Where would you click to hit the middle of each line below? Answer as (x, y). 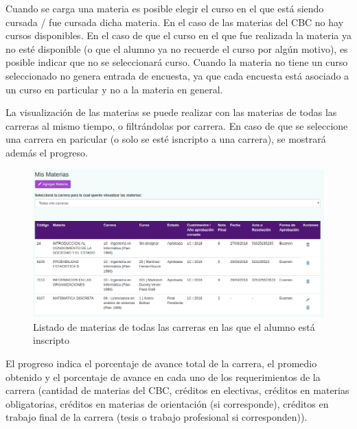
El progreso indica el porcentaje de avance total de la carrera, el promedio (161, 363)
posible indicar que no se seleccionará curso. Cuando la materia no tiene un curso (177, 62)
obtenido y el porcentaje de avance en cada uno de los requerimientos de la (163, 376)
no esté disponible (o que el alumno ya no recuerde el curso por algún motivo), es (177, 48)
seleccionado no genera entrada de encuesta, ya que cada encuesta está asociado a (177, 75)
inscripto (51, 340)
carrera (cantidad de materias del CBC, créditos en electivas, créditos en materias (177, 390)
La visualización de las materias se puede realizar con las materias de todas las (171, 112)
